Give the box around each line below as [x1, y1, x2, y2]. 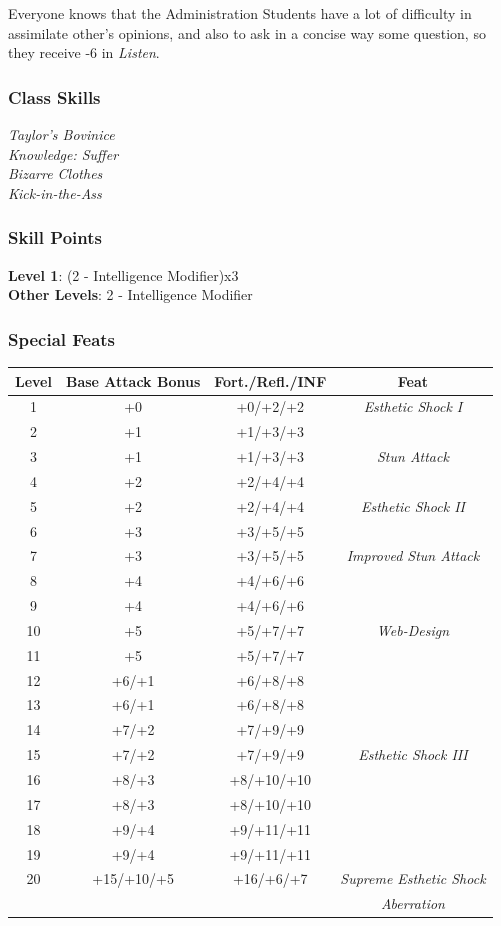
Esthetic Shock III [358, 744, 468, 765]
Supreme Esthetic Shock [340, 868, 486, 889]
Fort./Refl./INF [214, 370, 327, 391]
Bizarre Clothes [8, 163, 103, 184]
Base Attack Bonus [65, 370, 201, 391]
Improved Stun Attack [346, 545, 480, 566]
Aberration [380, 893, 445, 914]
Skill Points [8, 225, 102, 250]
